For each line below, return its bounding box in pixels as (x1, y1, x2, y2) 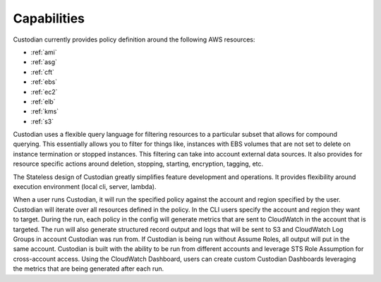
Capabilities (13, 11, 85, 26)
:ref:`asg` (30, 58, 58, 66)
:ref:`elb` (30, 97, 56, 106)
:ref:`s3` (30, 117, 54, 125)
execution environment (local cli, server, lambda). (13, 183, 157, 191)
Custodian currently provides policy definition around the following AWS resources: (13, 35, 255, 44)
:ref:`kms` (30, 107, 59, 116)
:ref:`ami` (30, 48, 58, 56)
